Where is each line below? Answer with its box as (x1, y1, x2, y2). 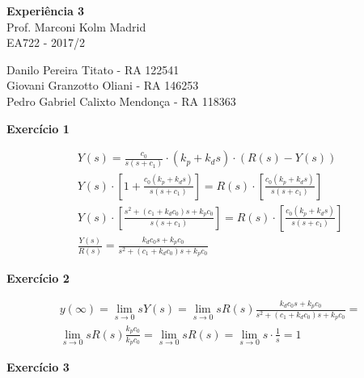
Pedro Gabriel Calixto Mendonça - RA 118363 (6, 92, 236, 109)
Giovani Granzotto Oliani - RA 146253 (6, 77, 199, 94)
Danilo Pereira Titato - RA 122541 (6, 61, 180, 78)
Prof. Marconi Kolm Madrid (6, 18, 146, 35)
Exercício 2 (6, 269, 70, 286)
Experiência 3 (6, 2, 85, 19)
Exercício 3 (6, 358, 70, 375)
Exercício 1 (6, 120, 70, 136)
